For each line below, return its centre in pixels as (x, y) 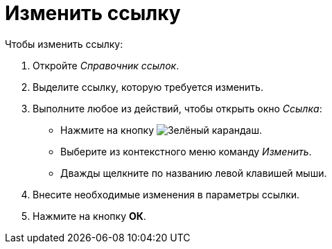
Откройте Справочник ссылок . (106, 65)
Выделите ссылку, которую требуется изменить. (148, 87)
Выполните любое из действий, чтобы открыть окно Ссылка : (177, 108)
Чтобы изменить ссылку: (64, 44)
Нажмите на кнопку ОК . (89, 216)
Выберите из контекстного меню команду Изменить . (186, 151)
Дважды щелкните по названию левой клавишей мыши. (194, 173)
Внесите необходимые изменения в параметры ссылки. (166, 194)
